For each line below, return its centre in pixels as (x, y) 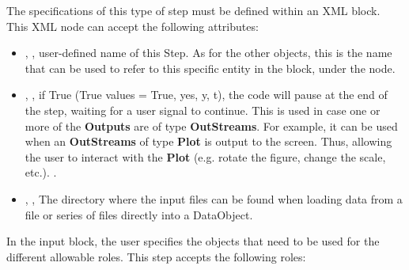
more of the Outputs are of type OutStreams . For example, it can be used (211, 125)
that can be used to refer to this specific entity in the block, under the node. (210, 68)
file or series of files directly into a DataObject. (139, 214)
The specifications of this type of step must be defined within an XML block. (193, 10)
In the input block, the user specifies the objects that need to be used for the (193, 241)
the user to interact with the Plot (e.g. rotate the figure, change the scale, (205, 156)
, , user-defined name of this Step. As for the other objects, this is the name (208, 53)
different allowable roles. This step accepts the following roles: (156, 256)
